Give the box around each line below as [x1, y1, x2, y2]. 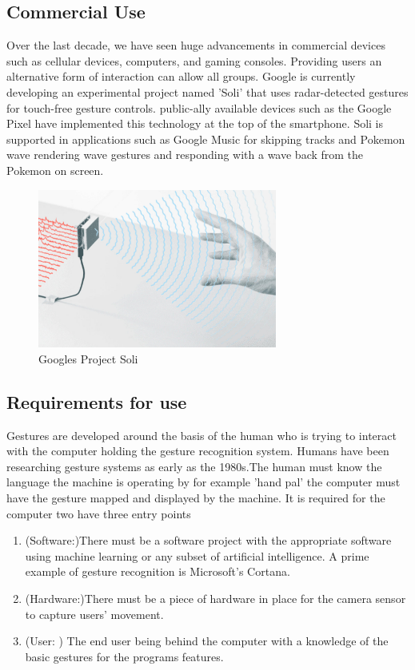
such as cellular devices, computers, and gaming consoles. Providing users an [6, 52, 382, 69]
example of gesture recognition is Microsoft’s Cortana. [25, 563, 290, 580]
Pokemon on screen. [6, 161, 104, 178]
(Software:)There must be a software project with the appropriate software [25, 532, 392, 549]
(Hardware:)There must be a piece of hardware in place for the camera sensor [25, 589, 406, 606]
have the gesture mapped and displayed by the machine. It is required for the [6, 489, 385, 505]
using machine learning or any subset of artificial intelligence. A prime [25, 547, 369, 564]
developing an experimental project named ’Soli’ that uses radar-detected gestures [6, 83, 409, 100]
